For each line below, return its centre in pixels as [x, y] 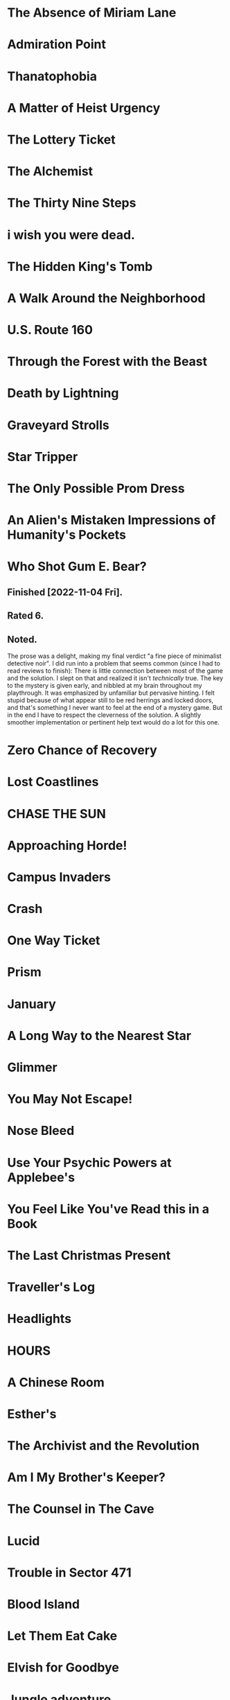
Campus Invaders [59, 877]
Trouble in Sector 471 [69, 1572]
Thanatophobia [52, 76]
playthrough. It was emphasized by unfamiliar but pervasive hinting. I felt [111, 693]
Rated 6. [26, 616]
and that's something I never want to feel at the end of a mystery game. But [115, 707]
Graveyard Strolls [58, 425]
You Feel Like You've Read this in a [108, 1209]
